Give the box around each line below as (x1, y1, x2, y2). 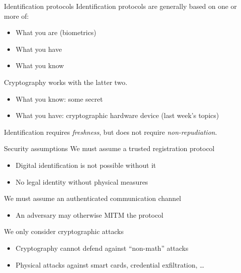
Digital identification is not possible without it (15, 159, 156, 170)
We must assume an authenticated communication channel (4, 193, 181, 203)
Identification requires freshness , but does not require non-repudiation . (4, 126, 217, 137)
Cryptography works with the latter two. (4, 77, 127, 87)
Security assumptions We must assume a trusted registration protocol (4, 143, 215, 154)
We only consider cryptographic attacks (4, 226, 124, 236)
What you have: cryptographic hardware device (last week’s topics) (15, 110, 219, 120)
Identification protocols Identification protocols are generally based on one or (4, 1, 237, 11)
